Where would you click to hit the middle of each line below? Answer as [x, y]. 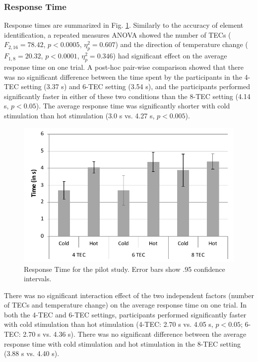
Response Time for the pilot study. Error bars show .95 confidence [125, 269]
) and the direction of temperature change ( [182, 44]
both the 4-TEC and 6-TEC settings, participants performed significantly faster [125, 314]
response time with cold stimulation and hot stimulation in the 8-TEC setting [123, 343]
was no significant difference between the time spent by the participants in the [123, 77]
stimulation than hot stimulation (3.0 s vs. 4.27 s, [79, 115]
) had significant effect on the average [170, 56]
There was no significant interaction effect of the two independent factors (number [129, 295]
